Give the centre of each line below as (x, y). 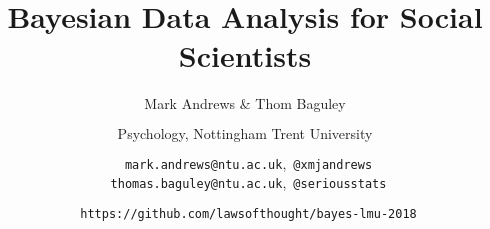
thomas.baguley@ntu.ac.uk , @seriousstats (248, 182)
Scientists (245, 55)
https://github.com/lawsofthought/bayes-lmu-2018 (248, 213)
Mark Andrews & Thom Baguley (245, 103)
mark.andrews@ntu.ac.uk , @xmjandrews (248, 162)
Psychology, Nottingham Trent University (245, 132)
